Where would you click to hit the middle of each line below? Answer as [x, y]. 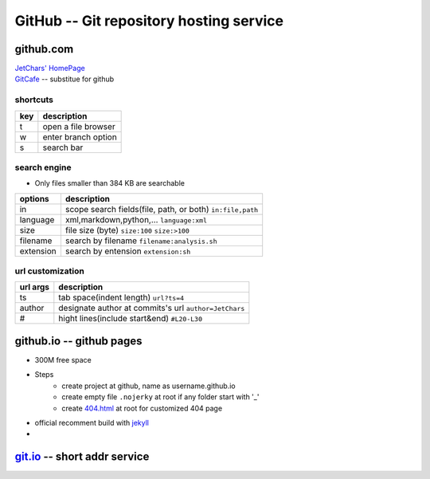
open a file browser [79, 126]
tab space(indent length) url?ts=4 [121, 297]
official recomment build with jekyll [92, 422]
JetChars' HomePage [50, 69]
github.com [44, 49]
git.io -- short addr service [82, 457]
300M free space [63, 360]
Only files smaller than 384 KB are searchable [109, 183]
